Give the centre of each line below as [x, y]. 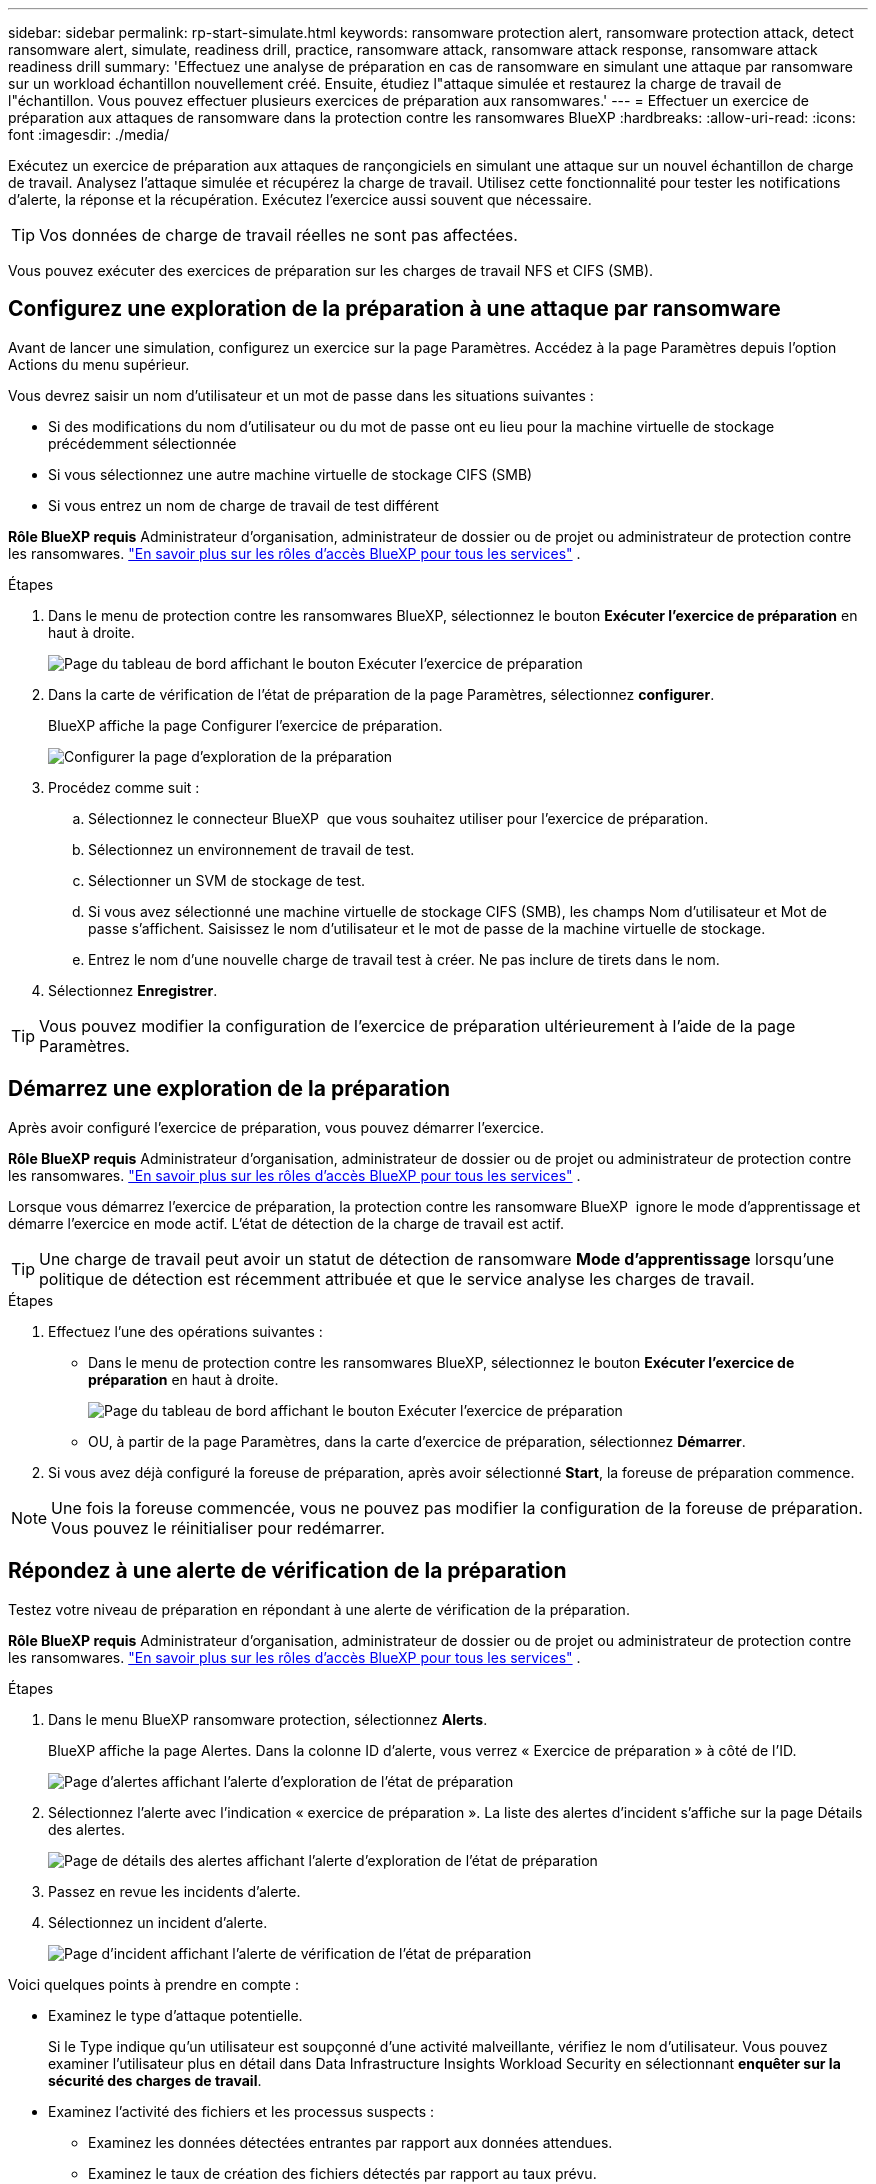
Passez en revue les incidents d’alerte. [174, 1891]
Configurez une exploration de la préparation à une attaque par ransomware [394, 309]
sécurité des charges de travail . [155, 2080]
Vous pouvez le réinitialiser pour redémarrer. [218, 1527]
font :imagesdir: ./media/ [89, 134]
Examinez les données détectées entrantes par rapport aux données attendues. [350, 2142]
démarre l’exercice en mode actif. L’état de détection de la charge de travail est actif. [286, 1223]
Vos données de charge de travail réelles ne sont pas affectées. [278, 235]
